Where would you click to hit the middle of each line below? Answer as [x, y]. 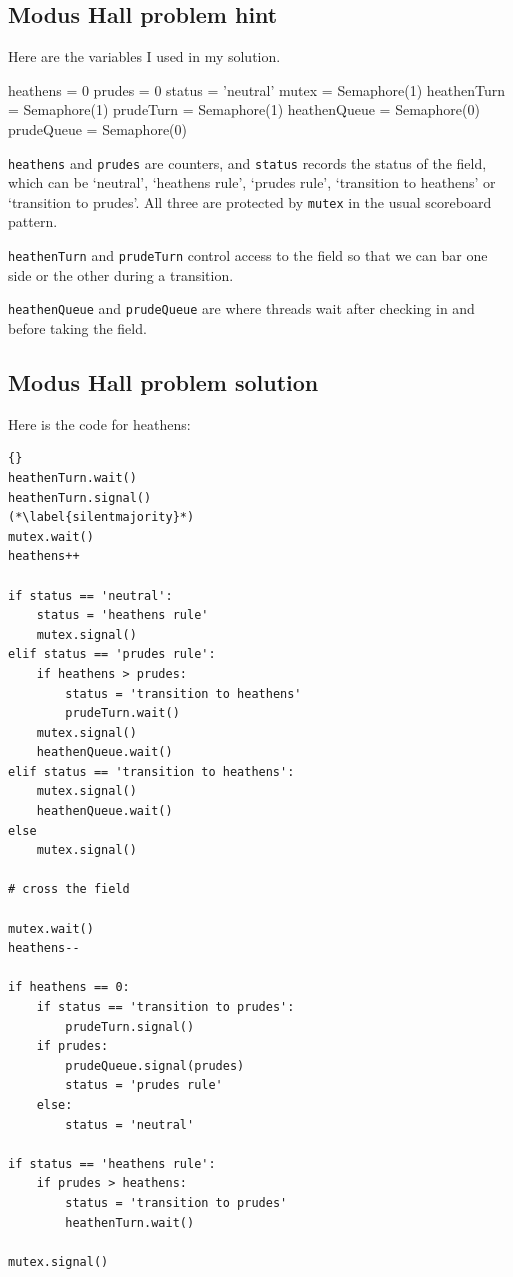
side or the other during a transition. [121, 274]
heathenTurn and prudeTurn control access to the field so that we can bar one [248, 255]
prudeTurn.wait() [122, 713]
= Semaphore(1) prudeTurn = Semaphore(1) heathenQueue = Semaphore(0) [244, 109]
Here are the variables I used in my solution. [144, 56]
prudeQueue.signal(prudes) [155, 1065]
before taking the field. [77, 327]
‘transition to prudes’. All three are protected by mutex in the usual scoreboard [250, 201]
